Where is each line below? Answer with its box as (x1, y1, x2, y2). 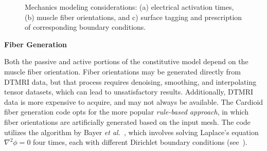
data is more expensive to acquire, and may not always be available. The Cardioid (4, 96, 263, 107)
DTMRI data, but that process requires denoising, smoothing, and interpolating (4, 76, 257, 87)
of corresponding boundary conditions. (25, 22, 146, 32)
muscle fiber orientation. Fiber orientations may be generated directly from (4, 66, 241, 77)
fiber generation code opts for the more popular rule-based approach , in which (4, 106, 248, 117)
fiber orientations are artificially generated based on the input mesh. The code (4, 116, 251, 127)
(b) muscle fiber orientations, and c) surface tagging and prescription (25, 11, 242, 22)
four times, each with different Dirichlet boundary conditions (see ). (33, 137, 247, 147)
